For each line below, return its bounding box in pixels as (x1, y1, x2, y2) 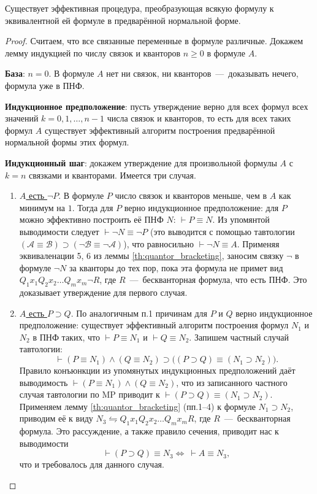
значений (5, 112, 39, 125)
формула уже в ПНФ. (5, 79, 85, 91)
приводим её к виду (19, 412, 93, 425)
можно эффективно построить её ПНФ (19, 213, 164, 226)
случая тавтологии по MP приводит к (19, 388, 160, 401)
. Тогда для (72, 201, 113, 214)
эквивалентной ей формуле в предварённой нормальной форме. (5, 14, 241, 26)
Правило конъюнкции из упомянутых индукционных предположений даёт (19, 364, 296, 377)
